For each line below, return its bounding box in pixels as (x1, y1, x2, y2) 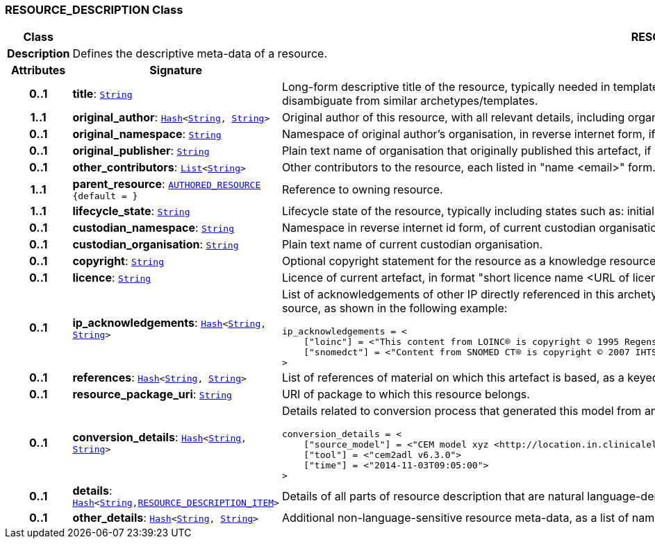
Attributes (11, 63, 66, 78)
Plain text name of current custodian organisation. (281, 237, 543, 252)
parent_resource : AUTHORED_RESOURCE (72, 177, 261, 192)
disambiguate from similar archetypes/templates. (281, 94, 538, 108)
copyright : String (72, 254, 165, 269)
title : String (72, 87, 133, 101)
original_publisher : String (72, 144, 210, 158)
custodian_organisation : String (72, 237, 239, 252)
